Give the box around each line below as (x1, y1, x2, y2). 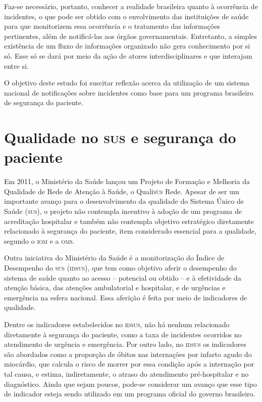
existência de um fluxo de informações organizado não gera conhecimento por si (4, 40, 250, 51)
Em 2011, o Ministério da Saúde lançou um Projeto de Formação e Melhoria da (4, 176, 250, 187)
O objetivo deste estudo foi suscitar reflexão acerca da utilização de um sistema (4, 77, 249, 88)
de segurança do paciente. (4, 97, 83, 108)
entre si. (4, 60, 29, 71)
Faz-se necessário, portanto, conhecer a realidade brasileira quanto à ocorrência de (4, 1, 258, 11)
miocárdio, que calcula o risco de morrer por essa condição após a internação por (4, 359, 254, 369)
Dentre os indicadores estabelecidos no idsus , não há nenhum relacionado (4, 319, 230, 329)
